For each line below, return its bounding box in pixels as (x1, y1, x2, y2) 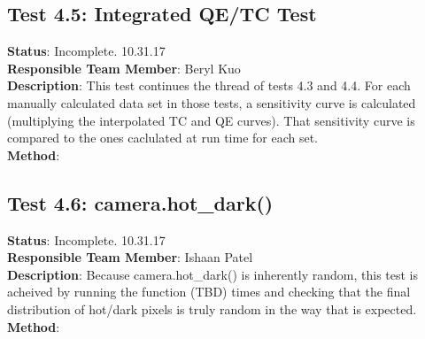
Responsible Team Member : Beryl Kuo (7, 58, 241, 77)
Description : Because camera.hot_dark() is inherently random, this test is (7, 265, 419, 283)
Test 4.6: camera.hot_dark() (7, 189, 274, 216)
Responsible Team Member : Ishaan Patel (7, 248, 253, 266)
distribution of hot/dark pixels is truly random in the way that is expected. (7, 299, 417, 318)
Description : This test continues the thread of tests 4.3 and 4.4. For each (7, 76, 411, 95)
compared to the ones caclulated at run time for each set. (7, 128, 319, 147)
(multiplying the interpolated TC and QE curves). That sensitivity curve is (7, 111, 415, 129)
